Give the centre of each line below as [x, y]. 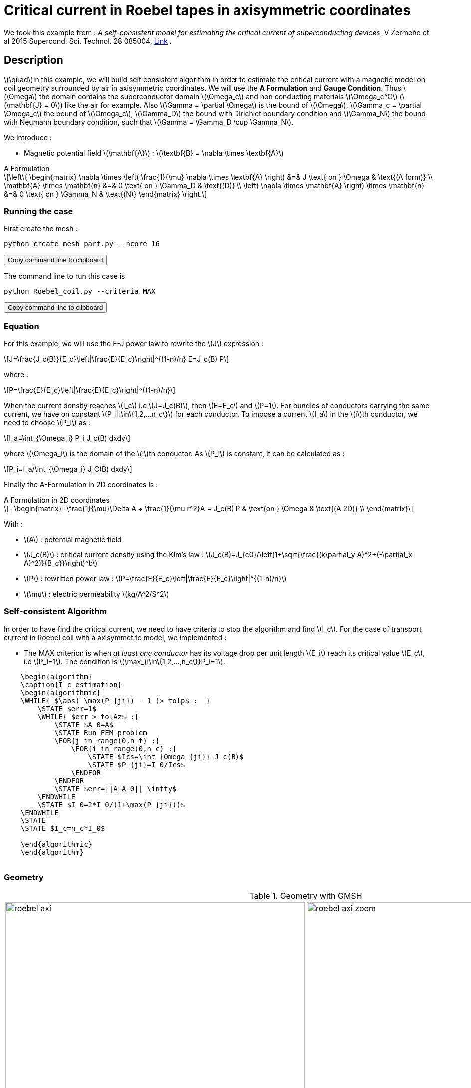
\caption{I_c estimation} [71, 684]
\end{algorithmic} [57, 844]
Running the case [39, 211]
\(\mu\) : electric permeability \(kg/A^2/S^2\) [97, 594]
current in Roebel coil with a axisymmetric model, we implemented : [115, 637]
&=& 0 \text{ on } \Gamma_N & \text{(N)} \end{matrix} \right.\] [106, 194]
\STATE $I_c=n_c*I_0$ [63, 828]
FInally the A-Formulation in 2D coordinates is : [81, 485]
